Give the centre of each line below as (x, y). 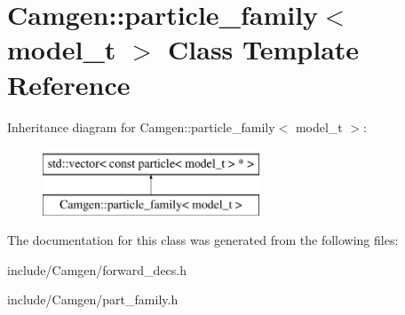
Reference (69, 84)
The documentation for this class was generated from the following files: (203, 240)
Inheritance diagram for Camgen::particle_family (141, 126)
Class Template (264, 49)
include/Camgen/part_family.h (93, 299)
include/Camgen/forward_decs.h (97, 269)
